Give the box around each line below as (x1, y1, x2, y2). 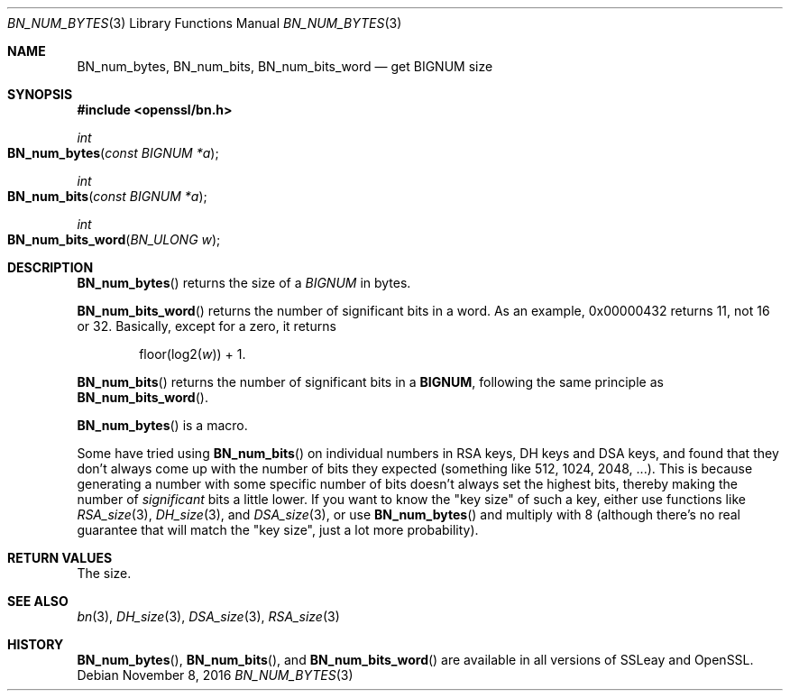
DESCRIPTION (7, 260, 94, 275)
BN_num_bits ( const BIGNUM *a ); (7, 188, 207, 204)
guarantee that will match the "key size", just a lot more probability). (77, 522, 479, 537)
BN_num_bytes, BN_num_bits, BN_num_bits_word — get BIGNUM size (77, 59, 493, 74)
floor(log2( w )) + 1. (139, 346, 246, 362)
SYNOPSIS (7, 87, 73, 102)
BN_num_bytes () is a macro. (77, 418, 248, 433)
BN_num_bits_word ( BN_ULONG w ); (7, 232, 221, 247)
